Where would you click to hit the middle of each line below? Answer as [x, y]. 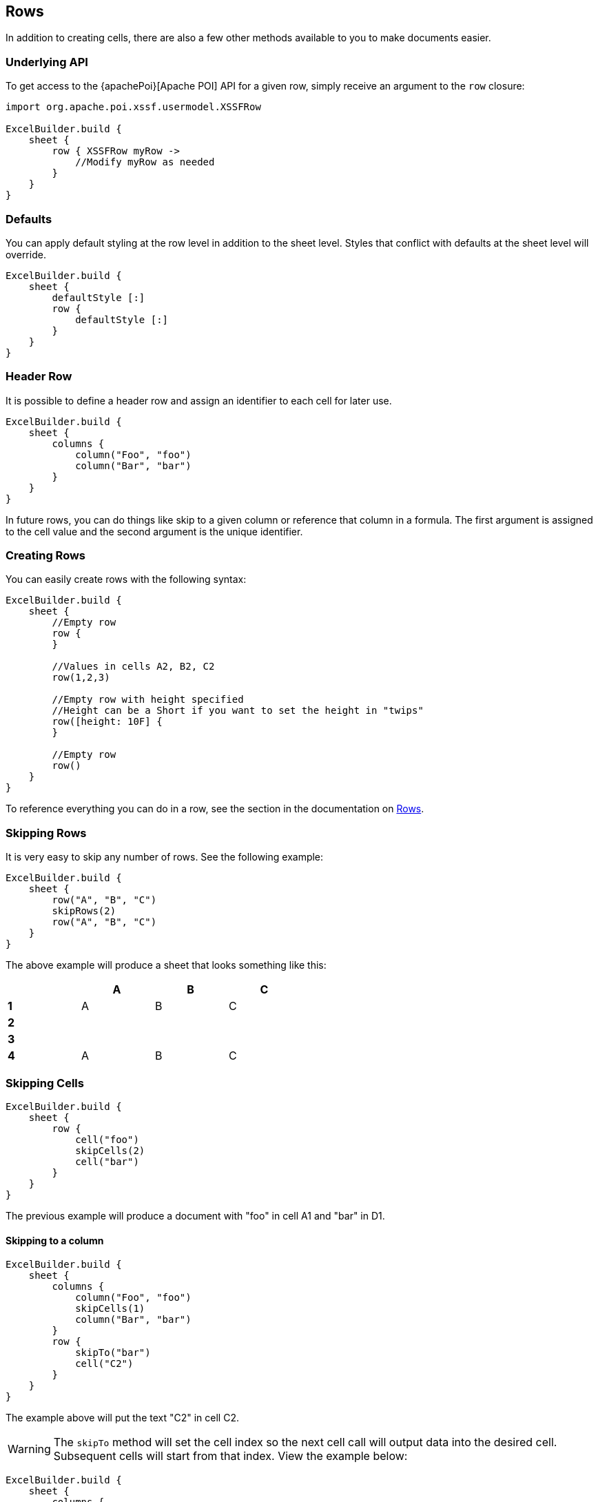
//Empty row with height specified [148, 700]
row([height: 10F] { [107, 722]
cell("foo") [107, 1139]
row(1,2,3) [81, 678]
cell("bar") [107, 1161]
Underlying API [47, 62]
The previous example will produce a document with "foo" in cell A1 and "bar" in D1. [195, 1215]
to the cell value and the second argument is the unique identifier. [154, 531]
